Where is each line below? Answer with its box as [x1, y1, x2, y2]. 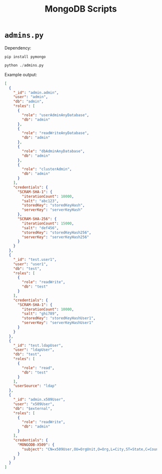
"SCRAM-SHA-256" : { [17, 217, 57, 221]
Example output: [4, 71, 37, 77]
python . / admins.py [4, 63, 44, 68]
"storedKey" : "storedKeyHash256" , [22, 230, 91, 235]
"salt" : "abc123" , [22, 198, 59, 203]
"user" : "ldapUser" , [13, 347, 55, 353]
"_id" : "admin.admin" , [13, 90, 59, 95]
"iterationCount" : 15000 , [22, 221, 74, 226]
